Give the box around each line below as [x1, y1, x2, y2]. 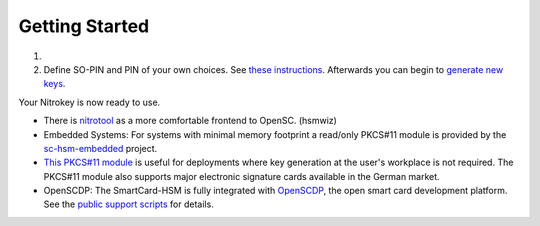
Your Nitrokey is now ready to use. [18, 96, 161, 108]
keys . [43, 78, 66, 90]
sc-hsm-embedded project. [43, 142, 158, 154]
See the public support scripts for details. [43, 198, 214, 210]
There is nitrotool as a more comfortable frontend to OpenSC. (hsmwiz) [43, 115, 337, 127]
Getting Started [18, 15, 150, 37]
